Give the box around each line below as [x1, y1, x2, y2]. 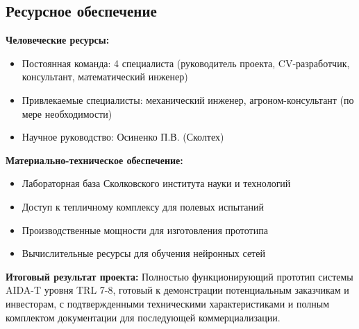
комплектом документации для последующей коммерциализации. [6, 310, 281, 324]
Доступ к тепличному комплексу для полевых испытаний [22, 199, 265, 213]
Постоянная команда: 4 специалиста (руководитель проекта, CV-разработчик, [22, 55, 350, 70]
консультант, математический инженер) [22, 69, 188, 84]
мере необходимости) [22, 106, 112, 121]
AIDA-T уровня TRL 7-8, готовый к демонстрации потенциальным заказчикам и [6, 283, 349, 297]
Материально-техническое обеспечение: [6, 152, 183, 167]
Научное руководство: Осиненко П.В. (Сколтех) [22, 130, 224, 144]
